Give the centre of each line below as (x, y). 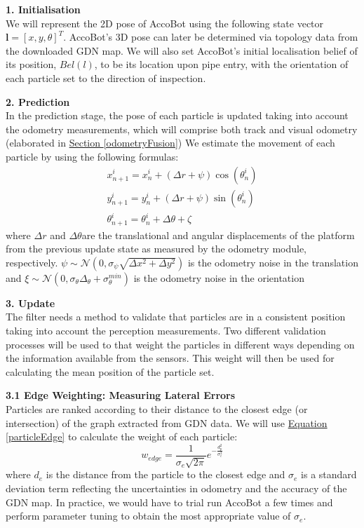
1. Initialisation (43, 9)
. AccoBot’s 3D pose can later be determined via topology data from (211, 37)
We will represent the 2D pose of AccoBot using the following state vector (165, 23)
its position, (31, 64)
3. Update (31, 303)
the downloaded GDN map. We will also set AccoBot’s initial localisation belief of (182, 50)
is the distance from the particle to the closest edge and (166, 474)
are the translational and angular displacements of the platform (218, 235)
